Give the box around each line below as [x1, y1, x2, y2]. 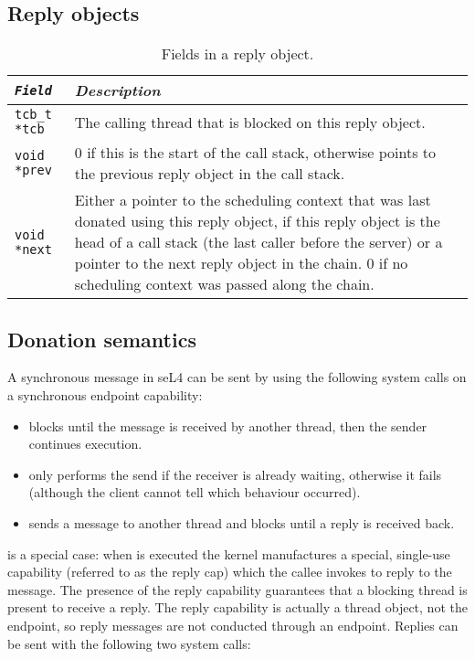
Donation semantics [7, 324, 196, 353]
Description [74, 80, 161, 101]
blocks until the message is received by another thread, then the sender [28, 416, 427, 435]
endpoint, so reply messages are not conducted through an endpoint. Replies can [7, 615, 459, 634]
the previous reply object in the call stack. [74, 163, 345, 185]
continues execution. [28, 434, 142, 453]
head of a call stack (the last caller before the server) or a [74, 231, 443, 253]
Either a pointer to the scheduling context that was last [74, 189, 431, 211]
